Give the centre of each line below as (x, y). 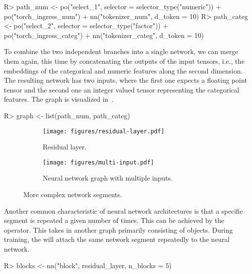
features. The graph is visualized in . (59, 99)
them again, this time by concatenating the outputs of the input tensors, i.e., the (124, 61)
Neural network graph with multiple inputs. (108, 178)
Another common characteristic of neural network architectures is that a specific (124, 210)
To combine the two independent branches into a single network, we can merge (121, 51)
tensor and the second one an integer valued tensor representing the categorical (122, 89)
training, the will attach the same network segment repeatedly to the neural (117, 239)
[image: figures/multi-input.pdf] (99, 162)
